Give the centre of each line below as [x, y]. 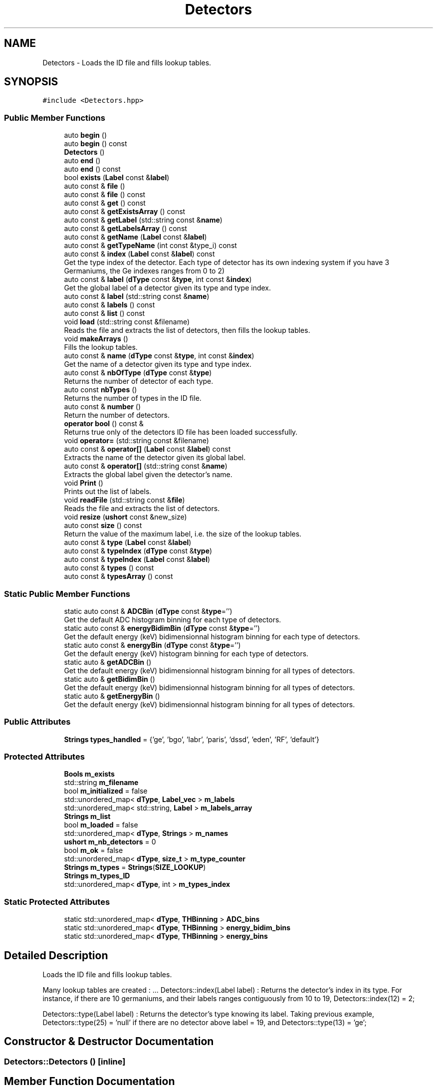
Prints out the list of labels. [108, 492]
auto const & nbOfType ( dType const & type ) [138, 373]
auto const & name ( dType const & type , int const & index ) [159, 356]
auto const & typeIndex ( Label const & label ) [137, 559]
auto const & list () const [105, 313]
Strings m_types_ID [97, 876]
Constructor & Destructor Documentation [109, 1042]
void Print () [84, 483]
